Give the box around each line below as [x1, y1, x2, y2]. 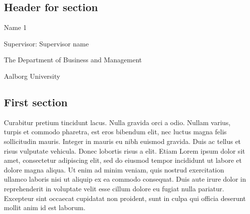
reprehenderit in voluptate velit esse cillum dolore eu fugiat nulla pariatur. [4, 183, 224, 193]
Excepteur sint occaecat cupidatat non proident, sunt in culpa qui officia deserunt [4, 193, 246, 203]
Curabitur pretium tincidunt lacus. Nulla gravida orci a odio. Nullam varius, [4, 117, 231, 127]
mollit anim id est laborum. [4, 202, 86, 213]
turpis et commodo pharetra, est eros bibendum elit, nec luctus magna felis [4, 127, 227, 137]
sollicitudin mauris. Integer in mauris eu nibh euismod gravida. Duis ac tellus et [4, 136, 241, 146]
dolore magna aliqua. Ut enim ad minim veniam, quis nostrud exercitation [4, 164, 224, 174]
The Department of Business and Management [4, 55, 142, 65]
